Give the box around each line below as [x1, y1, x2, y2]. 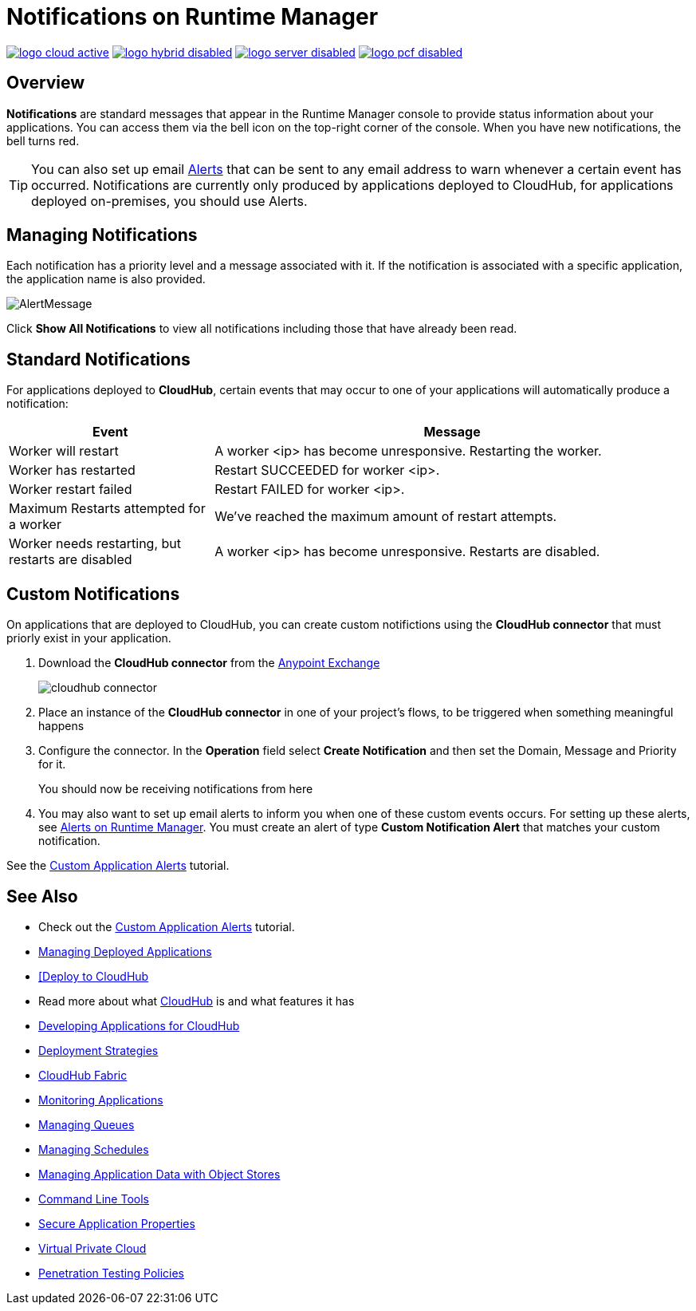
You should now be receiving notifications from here [38, 782, 313, 796]
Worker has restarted [9, 462, 136, 479]
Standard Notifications [6, 349, 191, 369]
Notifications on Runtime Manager [6, 3, 379, 30]
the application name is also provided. [6, 272, 206, 286]
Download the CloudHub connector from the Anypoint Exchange [38, 656, 380, 670]
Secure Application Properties [38, 1216, 195, 1230]
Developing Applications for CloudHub [38, 1018, 240, 1033]
